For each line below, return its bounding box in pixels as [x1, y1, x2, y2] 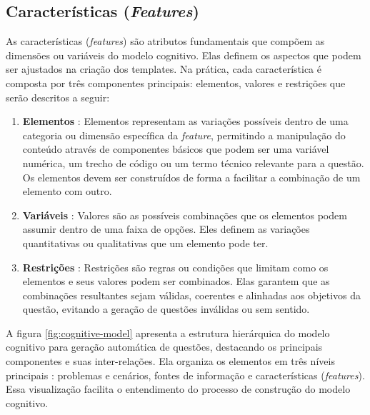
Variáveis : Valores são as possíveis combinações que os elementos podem [22, 207, 347, 222]
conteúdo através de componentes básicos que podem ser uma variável [22, 141, 329, 156]
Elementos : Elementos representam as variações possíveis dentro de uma [22, 114, 349, 129]
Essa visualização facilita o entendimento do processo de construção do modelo [6, 381, 351, 396]
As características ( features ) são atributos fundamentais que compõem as [6, 34, 325, 49]
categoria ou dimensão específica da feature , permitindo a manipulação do [22, 127, 346, 142]
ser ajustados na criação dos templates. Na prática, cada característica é [6, 61, 321, 76]
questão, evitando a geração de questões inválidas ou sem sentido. [22, 301, 310, 316]
